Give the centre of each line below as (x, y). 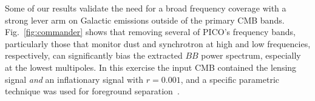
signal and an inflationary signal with (74, 79)
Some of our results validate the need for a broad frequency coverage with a (146, 8)
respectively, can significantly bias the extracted (94, 55)
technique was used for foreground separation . (92, 91)
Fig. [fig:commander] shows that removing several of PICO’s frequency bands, (150, 32)
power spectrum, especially (251, 55)
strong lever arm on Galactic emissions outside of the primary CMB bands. (145, 20)
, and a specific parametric (230, 79)
